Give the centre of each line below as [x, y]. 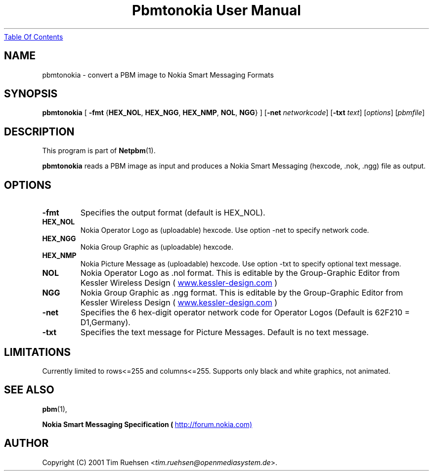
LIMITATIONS [38, 352]
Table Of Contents [34, 37]
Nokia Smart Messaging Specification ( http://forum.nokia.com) [147, 424]
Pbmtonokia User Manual [216, 10]
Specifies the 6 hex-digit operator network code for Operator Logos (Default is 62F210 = [245, 313]
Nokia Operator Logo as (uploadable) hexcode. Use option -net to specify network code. [225, 230]
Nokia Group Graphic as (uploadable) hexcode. [157, 247]
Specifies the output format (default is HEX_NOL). [173, 213]
